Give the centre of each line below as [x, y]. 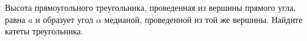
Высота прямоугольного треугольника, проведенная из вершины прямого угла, [150, 7]
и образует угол [65, 19]
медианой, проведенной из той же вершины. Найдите [203, 19]
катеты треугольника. [44, 31]
